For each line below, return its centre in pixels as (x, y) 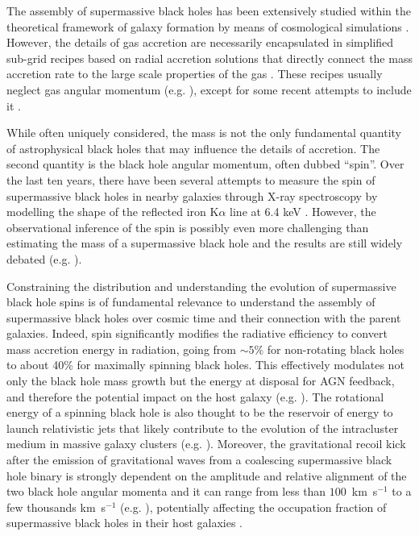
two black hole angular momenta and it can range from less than (166, 491)
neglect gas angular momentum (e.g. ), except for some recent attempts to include (209, 89)
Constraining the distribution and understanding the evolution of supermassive (201, 286)
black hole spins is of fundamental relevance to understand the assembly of (191, 302)
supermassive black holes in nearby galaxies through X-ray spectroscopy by (192, 195)
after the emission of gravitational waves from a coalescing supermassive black (199, 460)
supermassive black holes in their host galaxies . (124, 523)
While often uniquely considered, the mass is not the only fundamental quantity (204, 133)
